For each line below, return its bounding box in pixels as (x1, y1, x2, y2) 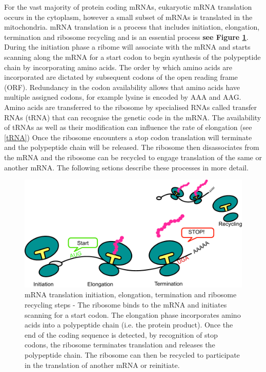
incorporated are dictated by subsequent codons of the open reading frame (4, 72, 238, 82)
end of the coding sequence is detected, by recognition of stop (25, 329, 218, 340)
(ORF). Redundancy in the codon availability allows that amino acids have (4, 81, 240, 92)
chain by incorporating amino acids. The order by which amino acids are (4, 61, 232, 72)
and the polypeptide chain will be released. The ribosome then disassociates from (4, 142, 259, 152)
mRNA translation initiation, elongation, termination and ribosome (25, 289, 237, 300)
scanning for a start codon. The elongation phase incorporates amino (25, 309, 241, 320)
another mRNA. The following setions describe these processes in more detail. (4, 162, 249, 172)
